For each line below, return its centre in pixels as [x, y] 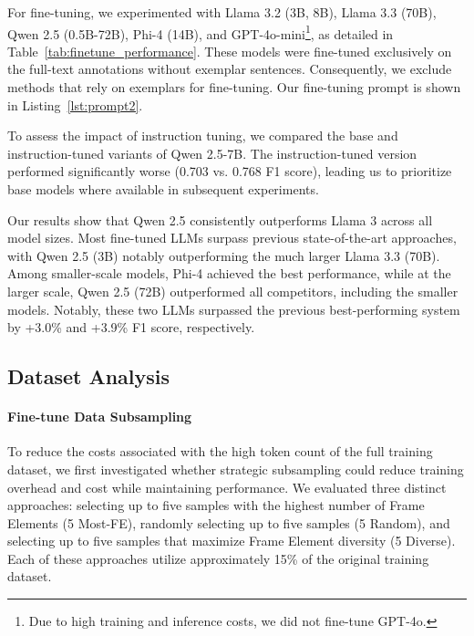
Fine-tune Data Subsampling [100, 417]
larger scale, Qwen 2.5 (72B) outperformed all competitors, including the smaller [233, 291]
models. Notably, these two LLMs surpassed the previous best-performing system [234, 309]
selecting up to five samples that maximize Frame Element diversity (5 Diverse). [232, 541]
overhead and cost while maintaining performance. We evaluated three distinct [227, 487]
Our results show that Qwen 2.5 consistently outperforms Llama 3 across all [220, 219]
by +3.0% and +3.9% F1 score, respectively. [131, 327]
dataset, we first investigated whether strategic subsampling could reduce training [236, 469]
